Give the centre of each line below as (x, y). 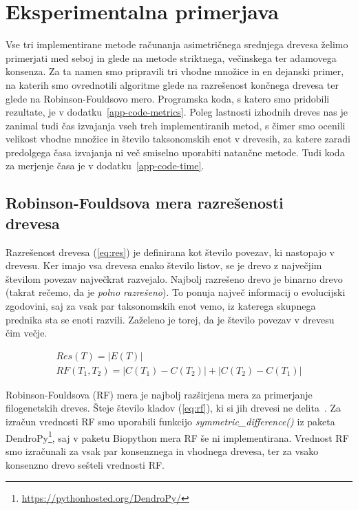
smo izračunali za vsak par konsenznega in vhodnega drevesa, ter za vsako (162, 450)
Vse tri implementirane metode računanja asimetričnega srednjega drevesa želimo (177, 44)
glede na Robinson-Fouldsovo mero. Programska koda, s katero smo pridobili (168, 98)
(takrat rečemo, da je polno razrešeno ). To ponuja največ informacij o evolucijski (176, 292)
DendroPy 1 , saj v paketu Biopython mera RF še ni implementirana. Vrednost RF (177, 436)
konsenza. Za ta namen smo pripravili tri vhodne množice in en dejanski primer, (175, 71)
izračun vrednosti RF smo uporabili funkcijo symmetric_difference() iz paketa (170, 422)
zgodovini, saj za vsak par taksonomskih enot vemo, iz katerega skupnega (161, 306)
